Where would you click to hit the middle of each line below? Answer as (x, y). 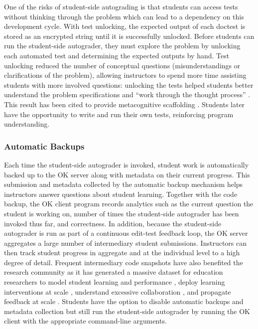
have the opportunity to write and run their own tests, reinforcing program (119, 114)
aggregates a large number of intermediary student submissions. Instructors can (125, 243)
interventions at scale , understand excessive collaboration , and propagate (118, 291)
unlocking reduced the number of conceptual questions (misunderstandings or (122, 65)
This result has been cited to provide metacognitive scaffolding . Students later (125, 104)
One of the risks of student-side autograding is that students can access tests (121, 6)
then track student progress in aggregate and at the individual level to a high (122, 252)
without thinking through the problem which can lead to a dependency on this (124, 16)
